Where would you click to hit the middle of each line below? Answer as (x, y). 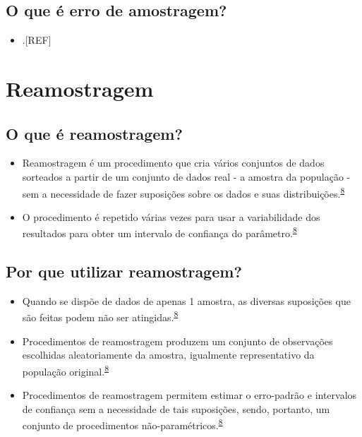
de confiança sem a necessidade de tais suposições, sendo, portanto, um (176, 408)
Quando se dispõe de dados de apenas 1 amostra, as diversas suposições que (187, 300)
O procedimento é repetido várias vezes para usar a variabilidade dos (171, 216)
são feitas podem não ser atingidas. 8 (100, 316)
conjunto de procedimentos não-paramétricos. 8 (122, 424)
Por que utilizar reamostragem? (124, 271)
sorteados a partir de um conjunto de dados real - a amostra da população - (186, 176)
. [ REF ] (37, 40)
